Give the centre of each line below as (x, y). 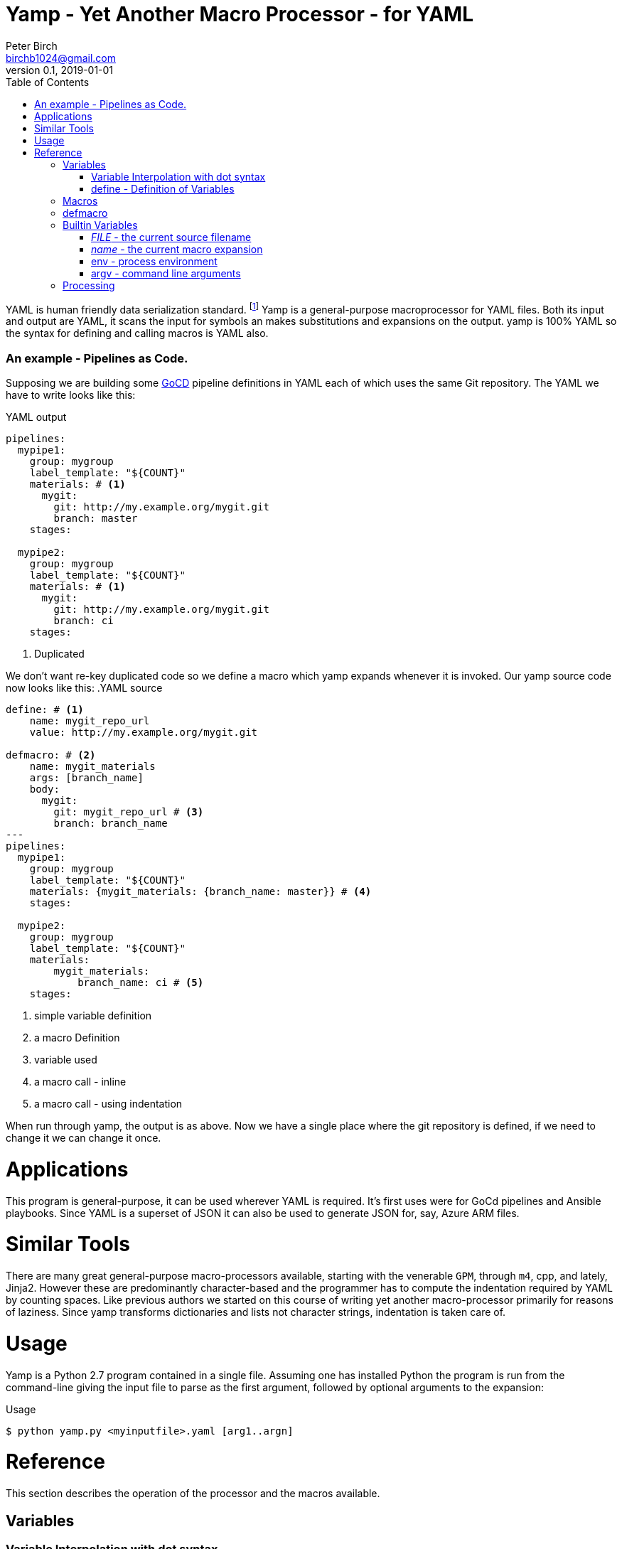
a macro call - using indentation (108, 1104)
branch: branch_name (111, 824)
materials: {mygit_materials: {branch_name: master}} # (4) (200, 892)
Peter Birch (32, 45)
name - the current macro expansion (177, 249)
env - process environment (154, 261)
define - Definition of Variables (163, 188)
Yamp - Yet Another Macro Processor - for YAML (240, 14)
